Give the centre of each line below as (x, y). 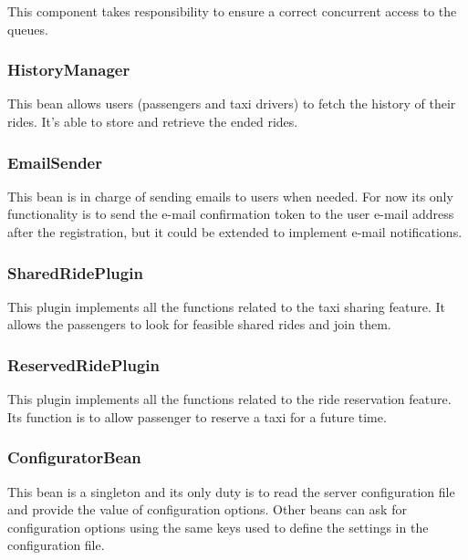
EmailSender (55, 162)
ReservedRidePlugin (84, 364)
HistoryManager (69, 70)
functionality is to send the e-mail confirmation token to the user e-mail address (231, 214)
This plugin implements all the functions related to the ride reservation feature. (229, 399)
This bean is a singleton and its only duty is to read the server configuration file (231, 491)
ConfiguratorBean (74, 457)
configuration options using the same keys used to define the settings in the (218, 527)
